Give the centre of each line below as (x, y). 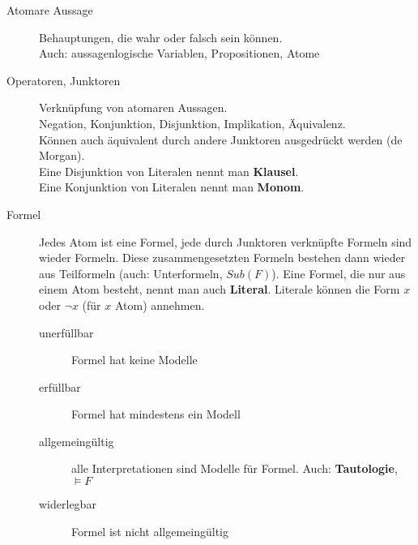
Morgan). (62, 155)
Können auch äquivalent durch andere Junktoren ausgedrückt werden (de (221, 139)
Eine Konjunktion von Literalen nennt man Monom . (172, 187)
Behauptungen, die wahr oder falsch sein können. (161, 37)
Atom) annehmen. (160, 305)
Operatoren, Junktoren (64, 80)
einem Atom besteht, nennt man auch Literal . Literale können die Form (220, 289)
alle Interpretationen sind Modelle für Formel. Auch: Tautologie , (235, 468)
